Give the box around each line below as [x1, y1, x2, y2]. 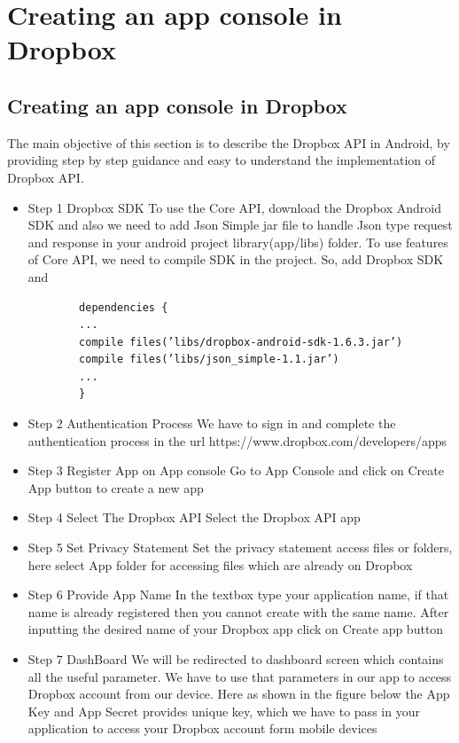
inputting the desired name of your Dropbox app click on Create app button [27, 620, 444, 638]
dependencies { [79, 301, 168, 314]
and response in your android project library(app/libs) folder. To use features [27, 232, 448, 251]
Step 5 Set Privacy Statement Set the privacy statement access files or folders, [27, 538, 453, 557]
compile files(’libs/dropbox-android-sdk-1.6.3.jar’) [79, 335, 403, 348]
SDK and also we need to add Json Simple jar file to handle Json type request [27, 215, 453, 234]
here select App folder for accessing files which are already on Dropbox [27, 555, 413, 574]
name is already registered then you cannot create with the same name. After [27, 602, 449, 621]
